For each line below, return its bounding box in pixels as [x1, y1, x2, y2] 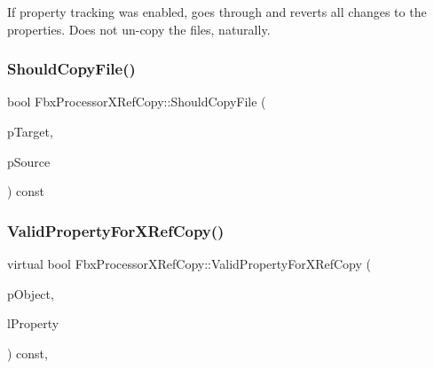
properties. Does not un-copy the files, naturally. [7, 20, 271, 38]
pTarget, [7, 122, 53, 140]
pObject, [7, 284, 54, 302]
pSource [7, 152, 51, 170]
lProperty [7, 314, 59, 333]
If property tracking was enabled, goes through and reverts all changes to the [7, 3, 427, 20]
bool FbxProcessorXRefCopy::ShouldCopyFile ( [7, 92, 266, 111]
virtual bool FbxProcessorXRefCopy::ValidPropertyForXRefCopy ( [7, 255, 371, 272]
